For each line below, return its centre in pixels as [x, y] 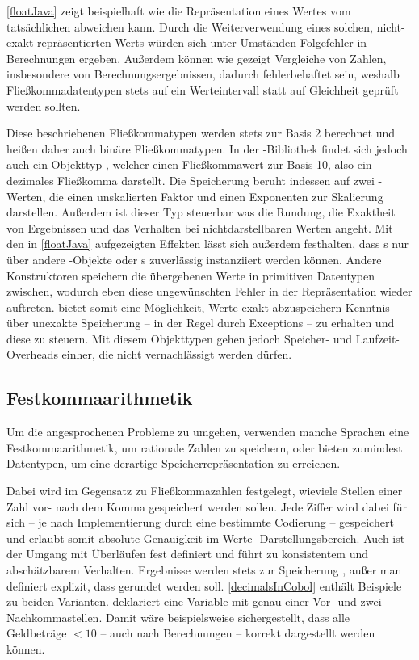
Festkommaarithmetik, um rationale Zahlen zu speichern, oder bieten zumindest [205, 447]
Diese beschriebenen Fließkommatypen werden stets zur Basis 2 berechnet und [201, 133]
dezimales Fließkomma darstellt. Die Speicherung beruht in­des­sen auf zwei [191, 180]
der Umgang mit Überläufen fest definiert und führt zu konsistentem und [188, 554]
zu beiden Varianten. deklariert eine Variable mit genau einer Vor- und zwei [194, 601]
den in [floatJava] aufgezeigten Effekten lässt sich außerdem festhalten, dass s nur [208, 244]
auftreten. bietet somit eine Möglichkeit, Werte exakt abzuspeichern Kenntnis [198, 307]
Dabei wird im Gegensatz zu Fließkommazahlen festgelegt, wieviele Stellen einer [205, 491]
